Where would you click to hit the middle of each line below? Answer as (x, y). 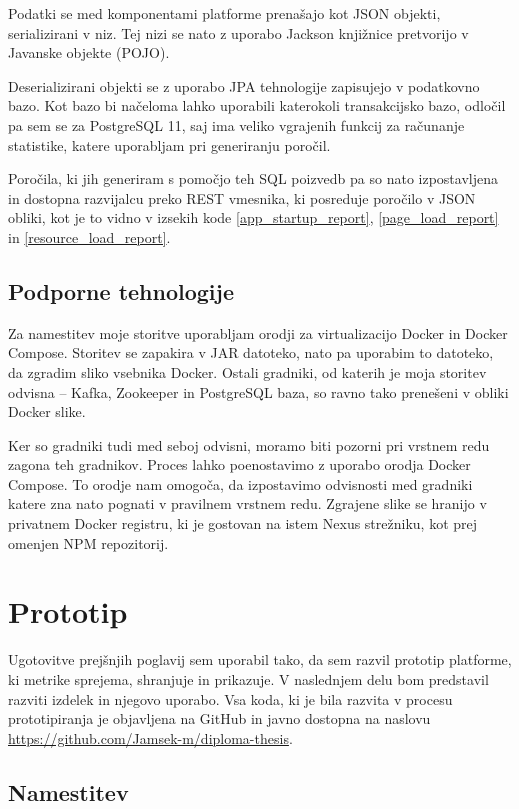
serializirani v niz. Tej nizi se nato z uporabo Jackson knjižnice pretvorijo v (238, 32)
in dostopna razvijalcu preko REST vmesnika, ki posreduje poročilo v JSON (242, 197)
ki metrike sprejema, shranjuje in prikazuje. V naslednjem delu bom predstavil (248, 678)
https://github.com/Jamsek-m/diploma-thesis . (150, 737)
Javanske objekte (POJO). (89, 52)
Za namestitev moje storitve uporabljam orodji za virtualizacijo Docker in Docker (258, 332)
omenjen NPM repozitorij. (88, 542)
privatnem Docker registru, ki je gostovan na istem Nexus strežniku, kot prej (243, 523)
